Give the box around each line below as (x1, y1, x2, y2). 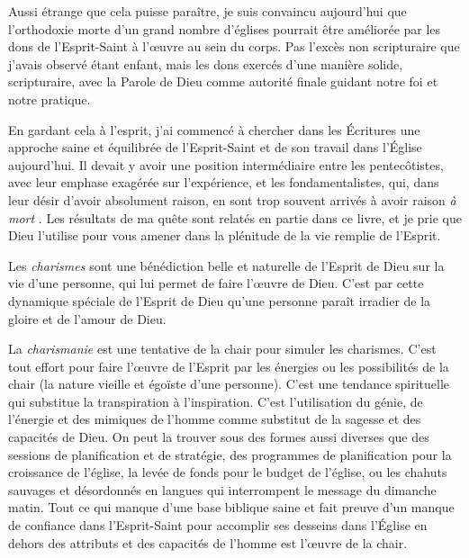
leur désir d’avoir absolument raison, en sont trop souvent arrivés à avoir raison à (8, 190, 456, 209)
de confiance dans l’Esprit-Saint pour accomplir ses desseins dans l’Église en (8, 516, 428, 535)
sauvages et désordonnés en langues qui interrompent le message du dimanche (8, 480, 437, 499)
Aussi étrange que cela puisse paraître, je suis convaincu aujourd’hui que (8, 2, 407, 20)
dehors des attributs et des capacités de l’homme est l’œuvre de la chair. (8, 533, 408, 552)
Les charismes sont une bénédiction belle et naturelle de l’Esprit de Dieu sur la (8, 256, 445, 274)
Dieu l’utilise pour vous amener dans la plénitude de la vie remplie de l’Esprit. (8, 226, 441, 245)
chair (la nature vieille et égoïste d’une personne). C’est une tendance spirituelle (8, 374, 450, 393)
